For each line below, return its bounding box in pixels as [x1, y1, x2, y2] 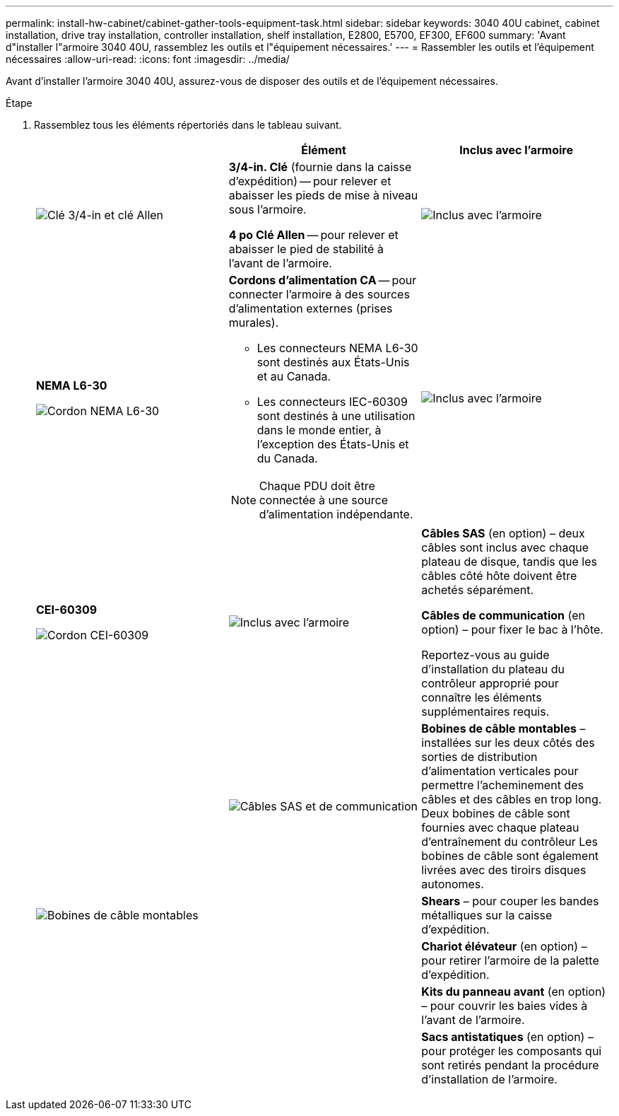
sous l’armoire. [228, 202, 307, 216]
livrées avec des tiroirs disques [421, 863, 586, 877]
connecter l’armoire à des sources [228, 287, 410, 301]
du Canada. [257, 451, 318, 465]
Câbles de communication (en [421, 608, 585, 622]
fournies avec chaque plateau [421, 820, 579, 835]
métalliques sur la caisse [421, 908, 553, 922]
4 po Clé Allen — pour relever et [228, 228, 399, 242]
